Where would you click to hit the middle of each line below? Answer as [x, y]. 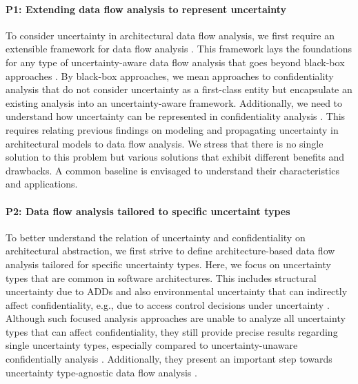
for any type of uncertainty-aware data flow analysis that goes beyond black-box [175, 62]
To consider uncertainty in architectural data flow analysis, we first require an [170, 35]
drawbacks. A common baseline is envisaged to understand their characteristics [173, 170]
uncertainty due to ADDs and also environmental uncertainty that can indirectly [177, 291]
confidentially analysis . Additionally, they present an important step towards [169, 359]
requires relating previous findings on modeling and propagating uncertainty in [172, 129]
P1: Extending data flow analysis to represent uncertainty [146, 9]
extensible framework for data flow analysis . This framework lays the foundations [179, 49]
